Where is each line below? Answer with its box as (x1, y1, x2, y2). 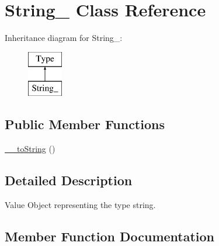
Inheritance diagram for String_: (5, 32, 123, 44)
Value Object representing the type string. (5, 198, 156, 210)
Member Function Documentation (5, 227, 215, 245)
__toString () (5, 143, 55, 155)
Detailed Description (5, 171, 133, 189)
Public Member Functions (5, 115, 165, 133)
